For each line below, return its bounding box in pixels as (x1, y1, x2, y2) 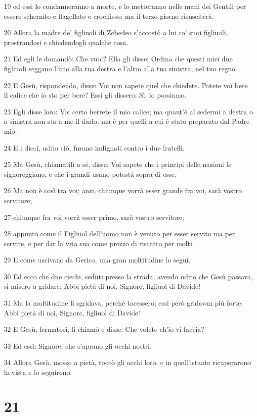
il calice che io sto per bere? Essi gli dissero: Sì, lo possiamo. (4, 90, 187, 100)
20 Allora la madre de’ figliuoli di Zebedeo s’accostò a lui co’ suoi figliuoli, (4, 27, 228, 38)
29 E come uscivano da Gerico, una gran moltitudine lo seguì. (4, 255, 191, 265)
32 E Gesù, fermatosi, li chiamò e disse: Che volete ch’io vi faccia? (4, 324, 205, 334)
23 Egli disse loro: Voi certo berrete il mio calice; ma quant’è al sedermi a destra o (4, 106, 253, 116)
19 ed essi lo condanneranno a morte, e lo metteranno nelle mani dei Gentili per (4, 1, 246, 11)
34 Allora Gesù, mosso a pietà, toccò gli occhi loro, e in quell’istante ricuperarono (4, 357, 251, 367)
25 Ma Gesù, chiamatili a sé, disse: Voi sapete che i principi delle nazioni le (4, 159, 232, 169)
